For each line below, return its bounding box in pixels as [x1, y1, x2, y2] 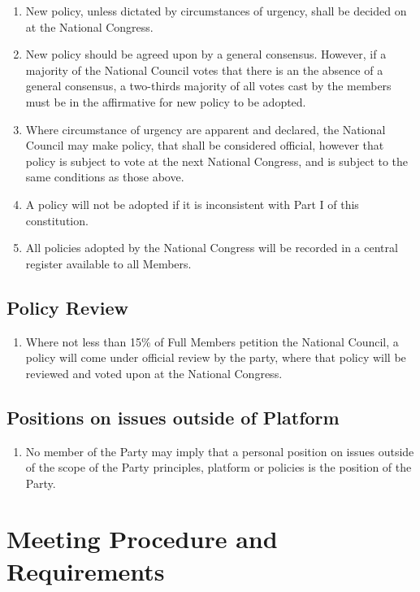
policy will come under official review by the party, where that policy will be [25, 349, 406, 366]
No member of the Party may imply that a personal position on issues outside [25, 442, 414, 459]
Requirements [6, 554, 165, 587]
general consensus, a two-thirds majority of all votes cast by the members [25, 77, 392, 94]
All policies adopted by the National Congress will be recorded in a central [25, 239, 398, 256]
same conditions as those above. [25, 168, 184, 185]
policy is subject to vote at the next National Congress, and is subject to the [25, 152, 409, 169]
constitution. [25, 211, 89, 229]
